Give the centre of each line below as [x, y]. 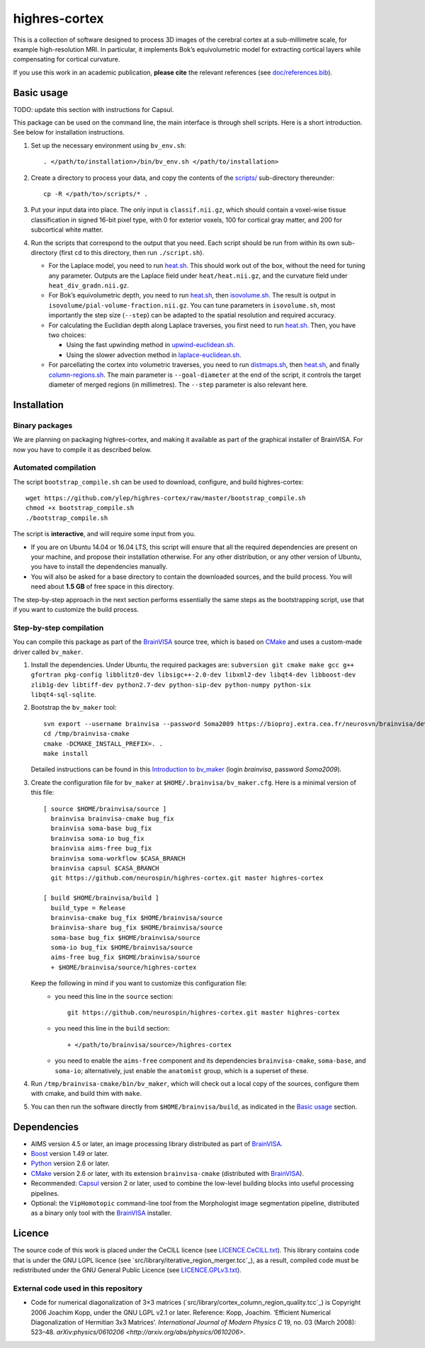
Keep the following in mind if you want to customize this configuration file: [139, 983]
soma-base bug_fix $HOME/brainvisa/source [126, 938]
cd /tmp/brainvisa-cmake [86, 734]
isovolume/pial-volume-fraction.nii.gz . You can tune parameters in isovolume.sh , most [192, 305]
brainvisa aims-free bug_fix [101, 849]
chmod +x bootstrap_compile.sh [80, 508]
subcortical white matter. [67, 230]
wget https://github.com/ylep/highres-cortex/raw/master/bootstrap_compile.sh [166, 498]
